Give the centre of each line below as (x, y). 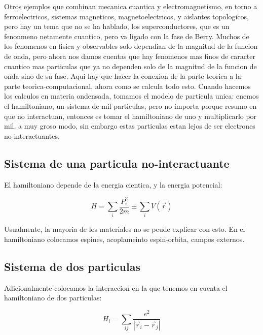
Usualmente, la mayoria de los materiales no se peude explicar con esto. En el (125, 229)
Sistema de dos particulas (72, 266)
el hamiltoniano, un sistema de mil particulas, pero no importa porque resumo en (130, 105)
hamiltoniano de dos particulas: (53, 298)
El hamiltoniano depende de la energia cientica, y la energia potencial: (113, 184)
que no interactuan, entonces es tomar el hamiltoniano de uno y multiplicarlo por (130, 116)
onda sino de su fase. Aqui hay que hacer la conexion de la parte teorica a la (123, 76)
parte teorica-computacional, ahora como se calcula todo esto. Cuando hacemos (127, 86)
